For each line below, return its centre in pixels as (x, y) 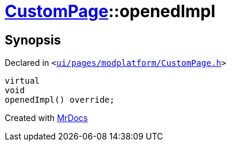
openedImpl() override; (60, 100)
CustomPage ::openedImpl (110, 11)
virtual (23, 81)
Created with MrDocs (46, 118)
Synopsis (33, 40)
